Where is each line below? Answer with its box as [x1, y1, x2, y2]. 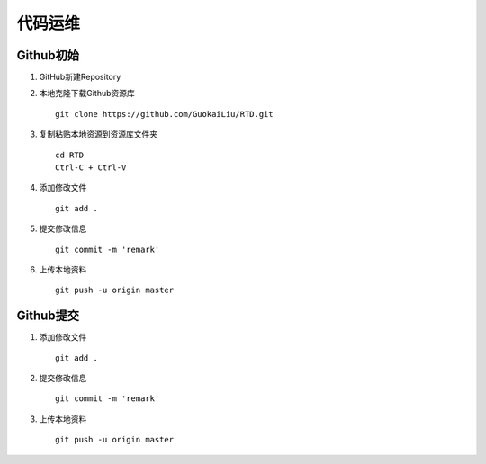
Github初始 [16, 48, 80, 63]
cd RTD [55, 149, 85, 160]
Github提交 [16, 308, 80, 324]
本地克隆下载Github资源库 [39, 88, 135, 99]
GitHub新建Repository [39, 72, 121, 83]
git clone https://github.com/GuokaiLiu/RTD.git [55, 109, 274, 119]
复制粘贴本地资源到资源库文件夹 [39, 129, 157, 139]
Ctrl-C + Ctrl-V [55, 163, 127, 173]
